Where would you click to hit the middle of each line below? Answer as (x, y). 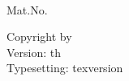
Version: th (34, 52)
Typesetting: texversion (65, 68)
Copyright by (39, 36)
